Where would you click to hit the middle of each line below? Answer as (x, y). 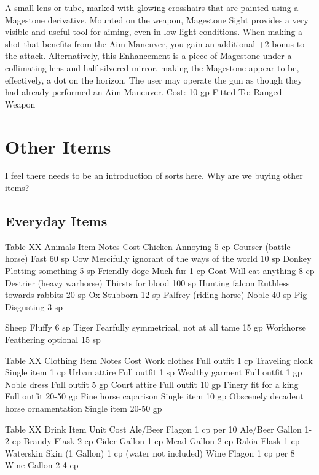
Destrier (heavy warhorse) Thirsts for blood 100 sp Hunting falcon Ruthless (148, 282)
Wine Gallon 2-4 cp (42, 465)
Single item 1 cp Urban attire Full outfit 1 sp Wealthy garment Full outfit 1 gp (154, 372)
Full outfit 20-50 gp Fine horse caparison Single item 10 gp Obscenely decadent (154, 396)
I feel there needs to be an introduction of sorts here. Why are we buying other (154, 175)
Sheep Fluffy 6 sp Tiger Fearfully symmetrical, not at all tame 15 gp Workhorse (156, 327)
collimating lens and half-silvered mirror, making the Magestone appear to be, (152, 67)
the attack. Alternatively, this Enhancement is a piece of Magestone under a (148, 56)
